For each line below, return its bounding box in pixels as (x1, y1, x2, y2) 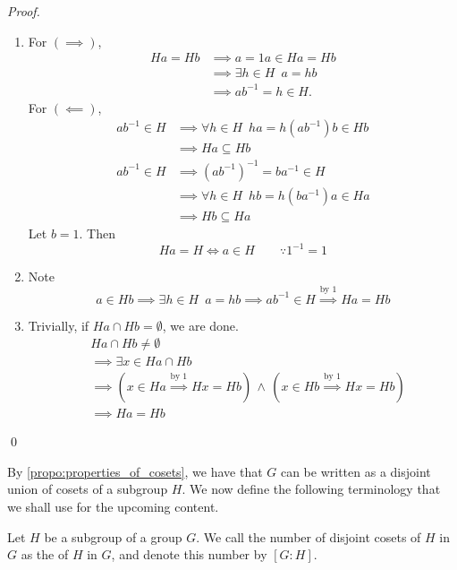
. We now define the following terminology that (182, 479, 441, 498)
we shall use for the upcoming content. (7, 497, 219, 516)
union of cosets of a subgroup (7, 479, 168, 498)
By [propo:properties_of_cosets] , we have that (7, 462, 263, 480)
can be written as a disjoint (280, 462, 431, 480)
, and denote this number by (111, 545, 267, 564)
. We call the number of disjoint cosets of (196, 527, 421, 546)
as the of (21, 545, 69, 564)
